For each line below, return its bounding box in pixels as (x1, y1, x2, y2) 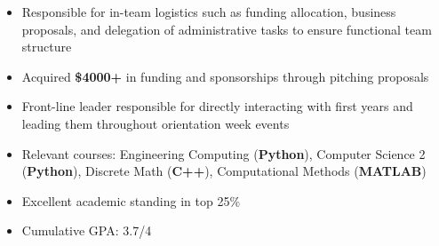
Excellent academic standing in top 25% (21, 191, 241, 210)
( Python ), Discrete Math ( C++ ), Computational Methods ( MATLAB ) (21, 162, 427, 180)
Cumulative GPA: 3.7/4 (21, 221, 152, 240)
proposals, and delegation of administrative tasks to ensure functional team (21, 20, 432, 38)
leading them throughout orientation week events (21, 114, 290, 132)
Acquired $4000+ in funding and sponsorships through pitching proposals (21, 67, 429, 85)
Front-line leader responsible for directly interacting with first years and (21, 97, 413, 115)
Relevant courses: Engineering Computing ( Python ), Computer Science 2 (21, 144, 426, 163)
